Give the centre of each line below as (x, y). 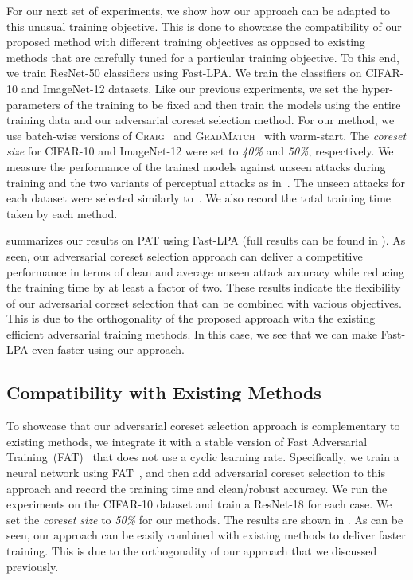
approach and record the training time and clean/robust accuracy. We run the (197, 488)
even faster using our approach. (108, 349)
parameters (33, 104)
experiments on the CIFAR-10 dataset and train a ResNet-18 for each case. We (199, 504)
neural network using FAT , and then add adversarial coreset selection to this (196, 473)
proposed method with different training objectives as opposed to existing (186, 42)
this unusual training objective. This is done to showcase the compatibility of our (204, 26)
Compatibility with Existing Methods (164, 392)
